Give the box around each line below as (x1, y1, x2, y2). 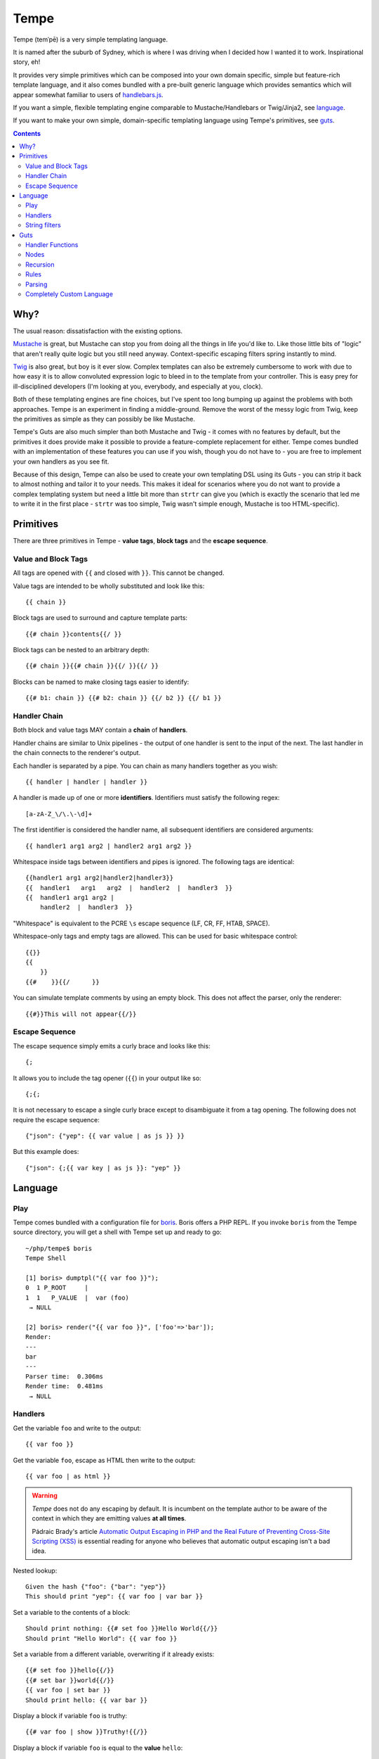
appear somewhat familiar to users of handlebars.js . (13, 90, 164, 99)
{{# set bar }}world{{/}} (25, 1676, 115, 1684)
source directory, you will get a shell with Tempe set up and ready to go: (13, 1228, 222, 1236)
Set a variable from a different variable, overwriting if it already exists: (13, 1650, 215, 1658)
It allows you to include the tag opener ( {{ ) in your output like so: (13, 1074, 201, 1082)
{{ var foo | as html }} (25, 1472, 111, 1480)
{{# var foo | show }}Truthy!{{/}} (25, 1728, 148, 1736)
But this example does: (13, 1148, 79, 1156)
